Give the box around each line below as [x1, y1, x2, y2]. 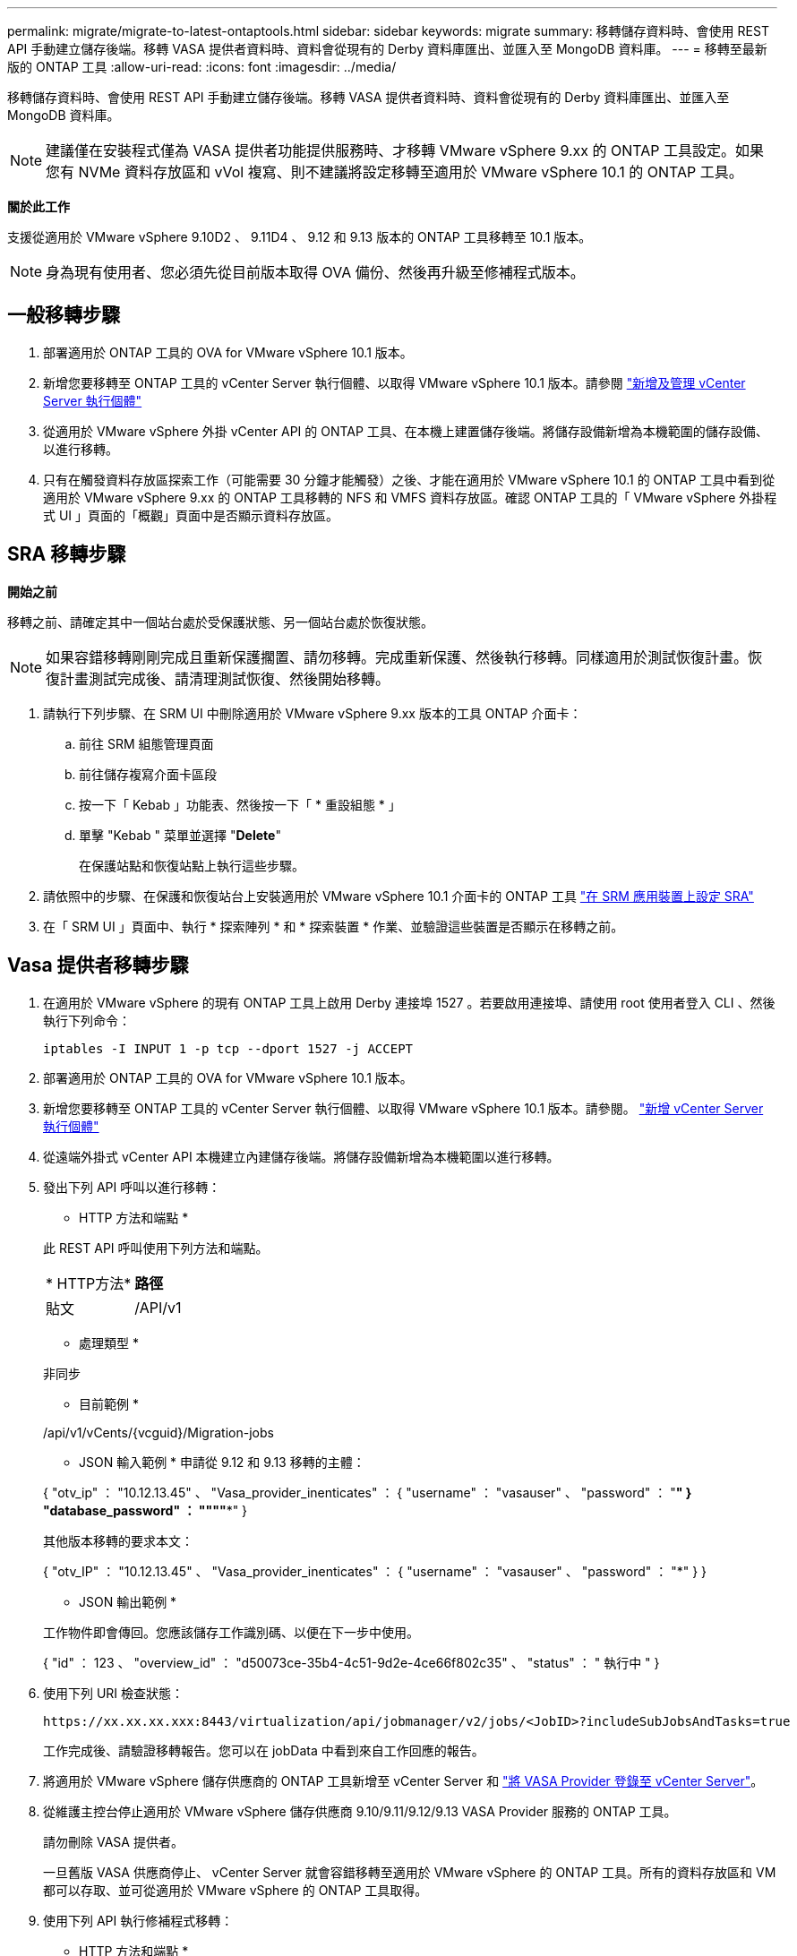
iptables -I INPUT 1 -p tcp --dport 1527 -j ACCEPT [43, 1041, 414, 1056]
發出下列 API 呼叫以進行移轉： [43, 1179, 221, 1195]
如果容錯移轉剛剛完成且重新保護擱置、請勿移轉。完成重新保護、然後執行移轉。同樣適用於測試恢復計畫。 [46, 648, 749, 666]
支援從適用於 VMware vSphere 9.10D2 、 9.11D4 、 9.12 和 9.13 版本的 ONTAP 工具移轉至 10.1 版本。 [7, 229, 592, 244]
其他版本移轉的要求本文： [43, 1532, 193, 1548]
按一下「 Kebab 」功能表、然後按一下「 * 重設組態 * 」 [79, 796, 401, 812]
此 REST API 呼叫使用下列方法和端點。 [43, 1240, 269, 1256]
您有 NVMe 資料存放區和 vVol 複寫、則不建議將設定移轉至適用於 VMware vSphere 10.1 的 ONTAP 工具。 [46, 163, 743, 181]
